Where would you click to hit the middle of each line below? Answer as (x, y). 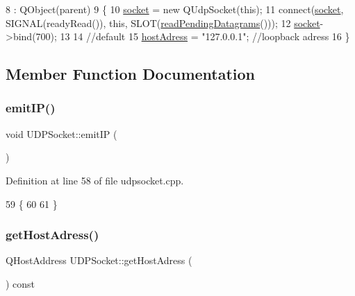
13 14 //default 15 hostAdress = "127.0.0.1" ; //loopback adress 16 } (205, 36)
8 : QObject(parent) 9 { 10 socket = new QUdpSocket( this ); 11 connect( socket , (175, 9)
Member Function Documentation (131, 74)
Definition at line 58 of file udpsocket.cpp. (95, 180)
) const (20, 283)
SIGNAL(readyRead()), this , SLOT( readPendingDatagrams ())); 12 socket (163, 23)
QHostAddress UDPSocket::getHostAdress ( (99, 260)
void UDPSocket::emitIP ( (61, 133)
